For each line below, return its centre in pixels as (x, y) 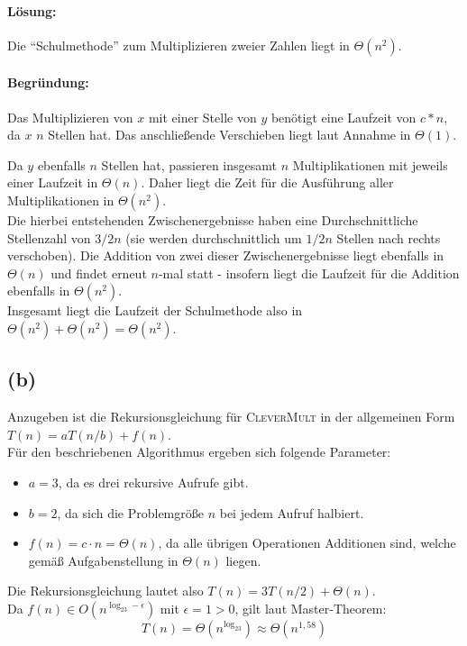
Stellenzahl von (49, 237)
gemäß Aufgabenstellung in (103, 560)
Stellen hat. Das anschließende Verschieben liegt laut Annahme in (229, 135)
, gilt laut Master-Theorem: (311, 608)
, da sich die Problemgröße (130, 512)
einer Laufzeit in (53, 182)
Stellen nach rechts (389, 237)
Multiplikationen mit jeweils (370, 164)
